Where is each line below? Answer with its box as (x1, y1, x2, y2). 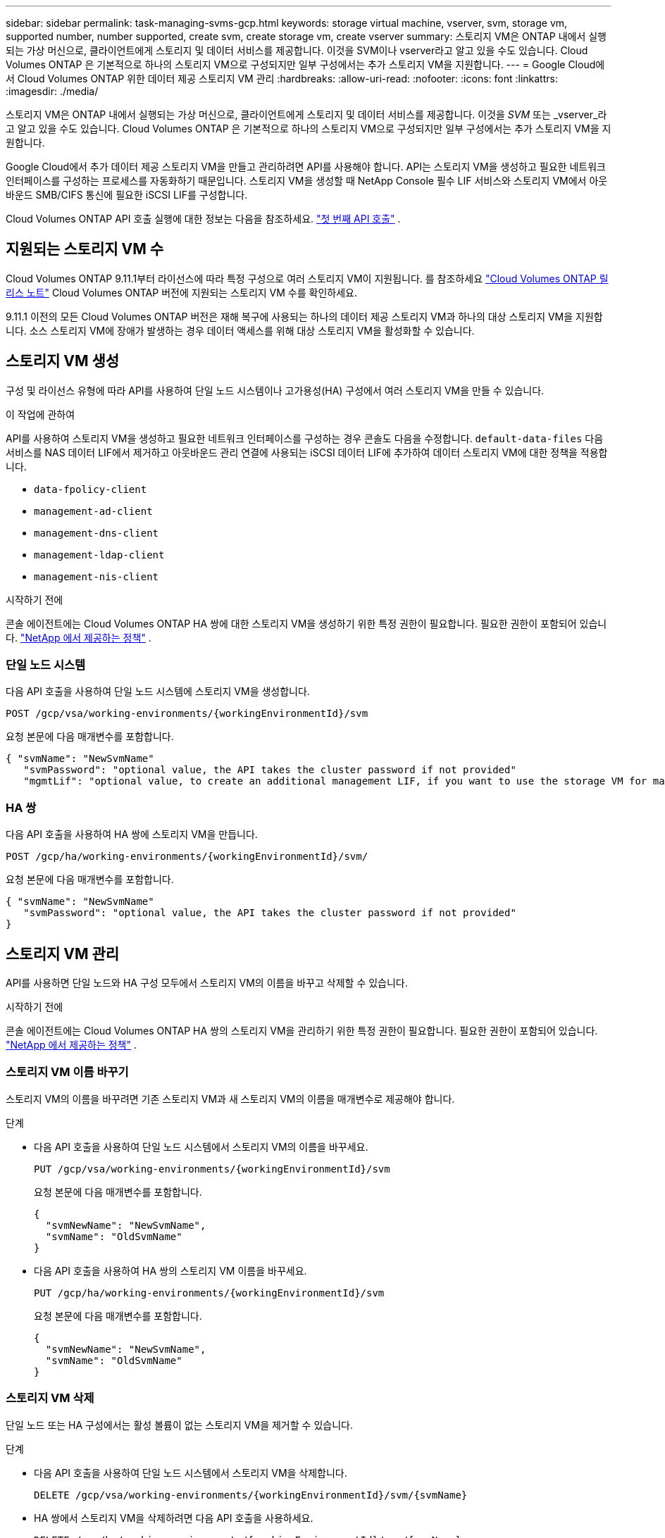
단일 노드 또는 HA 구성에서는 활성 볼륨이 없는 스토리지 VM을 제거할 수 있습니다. (6, 1418, 353, 1431)
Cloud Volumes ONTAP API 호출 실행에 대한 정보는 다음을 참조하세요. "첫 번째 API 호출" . (6, 213, 401, 225)
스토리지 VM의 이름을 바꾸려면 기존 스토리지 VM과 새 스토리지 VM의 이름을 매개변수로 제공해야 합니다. (6, 1092, 455, 1105)
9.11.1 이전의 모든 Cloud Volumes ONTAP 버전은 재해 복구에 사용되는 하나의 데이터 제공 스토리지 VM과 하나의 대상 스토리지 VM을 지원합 (6, 310, 603, 323)
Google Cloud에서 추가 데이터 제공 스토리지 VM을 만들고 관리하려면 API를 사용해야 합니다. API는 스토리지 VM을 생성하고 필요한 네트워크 (6, 161, 606, 173)
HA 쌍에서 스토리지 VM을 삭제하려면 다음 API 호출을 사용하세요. (34, 1511, 313, 1524)
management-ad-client (34, 505, 153, 517)
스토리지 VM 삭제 (6, 1391, 94, 1406)
